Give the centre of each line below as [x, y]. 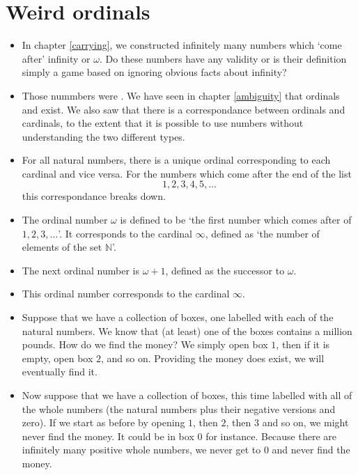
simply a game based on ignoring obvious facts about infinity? [154, 72]
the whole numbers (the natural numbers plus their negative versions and [179, 408]
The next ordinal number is [80, 270]
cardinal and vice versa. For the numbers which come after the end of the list [187, 173]
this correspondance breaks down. [94, 196]
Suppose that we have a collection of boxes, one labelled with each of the [178, 317]
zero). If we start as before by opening [103, 422]
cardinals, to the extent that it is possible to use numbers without [163, 123]
